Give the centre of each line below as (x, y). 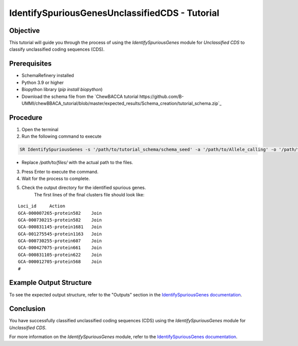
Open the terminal (40, 129)
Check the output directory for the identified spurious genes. (84, 188)
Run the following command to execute (62, 136)
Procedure (26, 118)
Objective (25, 31)
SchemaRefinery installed (48, 76)
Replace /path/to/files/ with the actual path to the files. (77, 163)
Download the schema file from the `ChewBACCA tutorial (80, 96)
